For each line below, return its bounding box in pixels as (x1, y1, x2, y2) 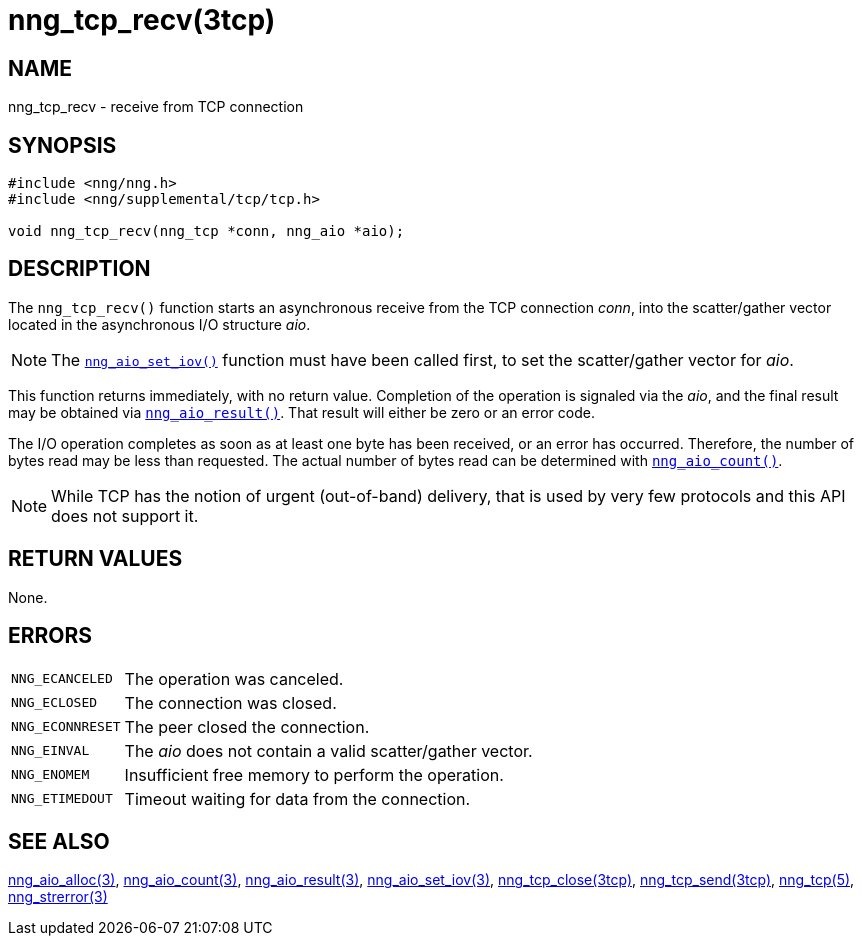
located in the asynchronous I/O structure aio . (8, 315, 311, 333)
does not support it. (51, 505, 199, 526)
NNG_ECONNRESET (11, 719, 121, 735)
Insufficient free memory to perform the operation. (124, 764, 504, 785)
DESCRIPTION (8, 256, 151, 282)
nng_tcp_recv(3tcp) (8, 3, 276, 37)
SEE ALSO (8, 828, 110, 854)
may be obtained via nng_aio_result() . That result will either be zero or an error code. (8, 403, 595, 421)
